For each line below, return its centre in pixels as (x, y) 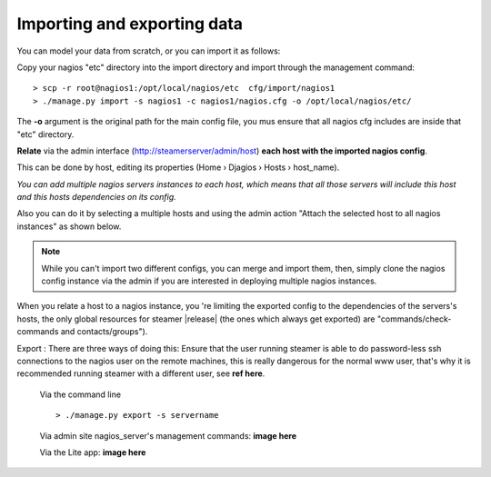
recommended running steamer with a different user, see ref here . (141, 373)
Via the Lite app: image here (93, 452)
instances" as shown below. (69, 226)
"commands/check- (414, 319)
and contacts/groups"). (104, 332)
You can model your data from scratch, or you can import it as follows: (149, 51)
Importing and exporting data (130, 24)
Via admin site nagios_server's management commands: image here (168, 435)
